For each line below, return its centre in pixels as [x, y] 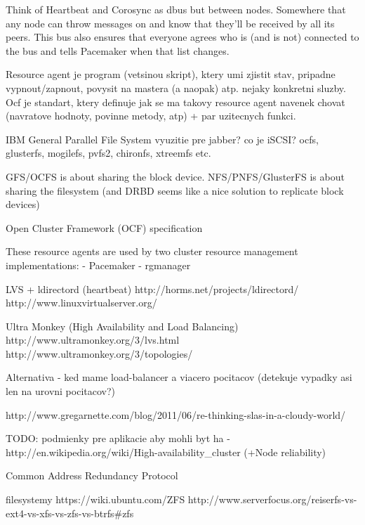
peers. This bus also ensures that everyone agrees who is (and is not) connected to [182, 37]
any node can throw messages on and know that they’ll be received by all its [170, 23]
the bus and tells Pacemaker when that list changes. [118, 50]
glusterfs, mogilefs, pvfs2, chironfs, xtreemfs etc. [108, 153]
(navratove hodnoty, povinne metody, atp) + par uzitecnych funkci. [151, 116]
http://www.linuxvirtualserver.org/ [81, 303]
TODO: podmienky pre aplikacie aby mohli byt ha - [118, 438]
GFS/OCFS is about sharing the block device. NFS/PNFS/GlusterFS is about [175, 176]
